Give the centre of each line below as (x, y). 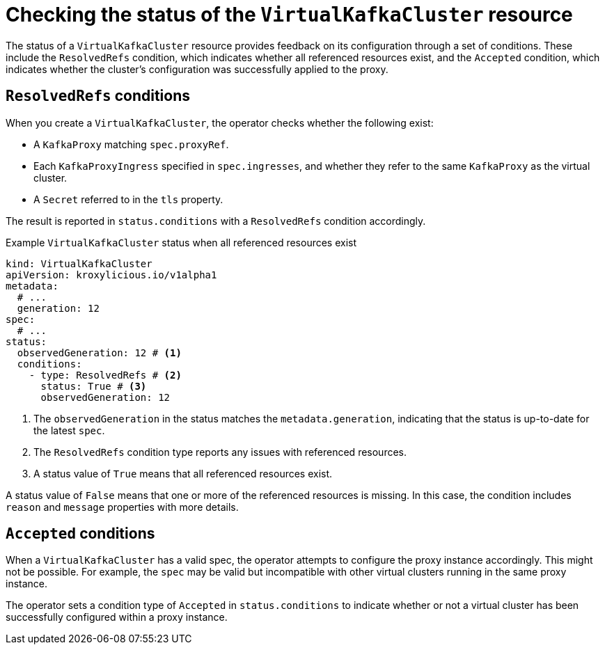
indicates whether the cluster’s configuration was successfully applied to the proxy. (197, 69)
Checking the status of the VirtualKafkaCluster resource (289, 15)
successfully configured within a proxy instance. (117, 617)
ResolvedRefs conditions (98, 96)
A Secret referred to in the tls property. (128, 199)
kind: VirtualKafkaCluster (79, 263)
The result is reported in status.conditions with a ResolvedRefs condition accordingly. (216, 221)
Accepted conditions (80, 534)
